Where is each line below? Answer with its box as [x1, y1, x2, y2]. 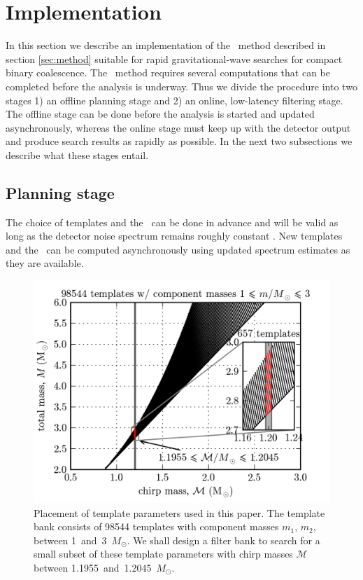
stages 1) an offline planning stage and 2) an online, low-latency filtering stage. [6, 92, 343, 107]
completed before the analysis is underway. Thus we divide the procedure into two [6, 78, 357, 93]
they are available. [6, 256, 84, 270]
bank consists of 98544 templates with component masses [34, 519, 279, 534]
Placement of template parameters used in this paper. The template [34, 505, 325, 520]
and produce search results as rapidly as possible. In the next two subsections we [6, 134, 353, 149]
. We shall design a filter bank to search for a [127, 532, 320, 547]
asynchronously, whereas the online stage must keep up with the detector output [6, 120, 351, 134]
